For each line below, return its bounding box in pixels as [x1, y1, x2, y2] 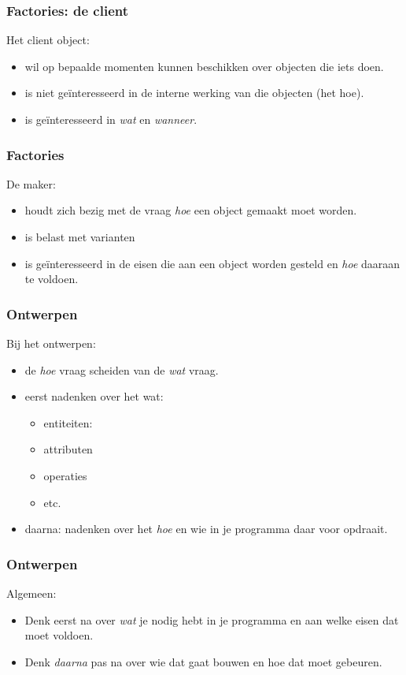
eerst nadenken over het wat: [24, 388, 164, 405]
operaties [43, 467, 87, 483]
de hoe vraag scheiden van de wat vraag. [24, 361, 219, 378]
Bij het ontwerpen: [6, 335, 96, 351]
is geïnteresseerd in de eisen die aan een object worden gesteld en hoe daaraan [24, 255, 400, 271]
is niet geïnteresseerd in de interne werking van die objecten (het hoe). [24, 84, 364, 101]
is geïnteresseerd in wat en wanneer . [24, 111, 197, 127]
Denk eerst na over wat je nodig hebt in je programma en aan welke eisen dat [24, 611, 399, 628]
